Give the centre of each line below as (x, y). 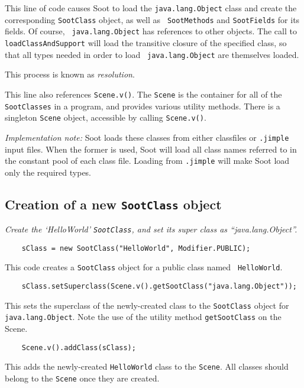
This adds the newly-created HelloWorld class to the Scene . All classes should (147, 366)
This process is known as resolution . (70, 74)
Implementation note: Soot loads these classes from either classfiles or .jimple (147, 137)
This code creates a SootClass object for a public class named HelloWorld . (144, 267)
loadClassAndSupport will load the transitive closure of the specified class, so (146, 42)
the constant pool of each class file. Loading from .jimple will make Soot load (147, 161)
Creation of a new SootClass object (113, 204)
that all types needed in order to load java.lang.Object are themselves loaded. (152, 54)
